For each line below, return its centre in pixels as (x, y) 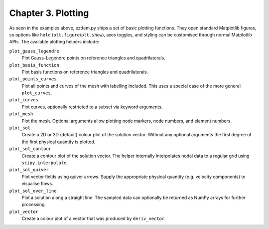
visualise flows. (37, 184)
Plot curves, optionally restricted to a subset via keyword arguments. (92, 107)
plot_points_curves (33, 79)
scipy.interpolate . (45, 163)
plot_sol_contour (30, 149)
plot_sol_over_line (33, 191)
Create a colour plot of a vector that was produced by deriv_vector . (94, 219)
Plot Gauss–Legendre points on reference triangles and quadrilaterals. (93, 58)
